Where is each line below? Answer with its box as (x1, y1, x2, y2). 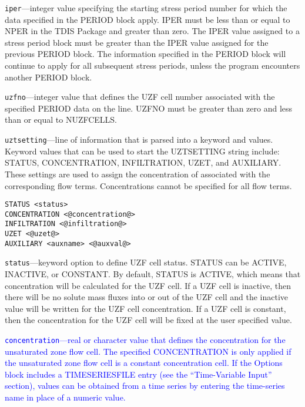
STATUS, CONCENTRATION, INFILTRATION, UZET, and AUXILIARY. (5, 156, 281, 169)
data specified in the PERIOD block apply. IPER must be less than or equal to (5, 13, 290, 25)
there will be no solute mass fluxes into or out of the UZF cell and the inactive (5, 291, 288, 303)
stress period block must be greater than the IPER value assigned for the (5, 36, 269, 48)
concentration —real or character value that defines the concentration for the (5, 334, 286, 345)
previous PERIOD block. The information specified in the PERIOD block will (5, 48, 286, 60)
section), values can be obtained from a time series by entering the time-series (5, 379, 285, 392)
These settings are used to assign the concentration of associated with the (5, 167, 270, 180)
